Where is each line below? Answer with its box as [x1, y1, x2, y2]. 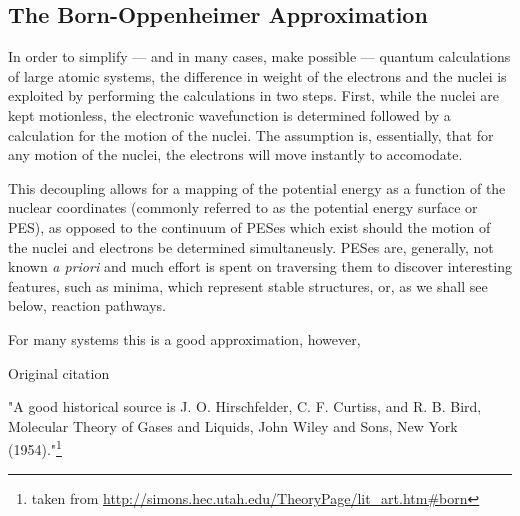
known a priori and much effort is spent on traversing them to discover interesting [8, 256, 512, 277]
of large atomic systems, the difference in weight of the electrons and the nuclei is [8, 65, 507, 86]
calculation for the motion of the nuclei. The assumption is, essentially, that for [8, 124, 494, 145]
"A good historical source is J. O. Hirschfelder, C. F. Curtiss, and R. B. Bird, [8, 396, 482, 417]
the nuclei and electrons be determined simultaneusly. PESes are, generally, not [8, 236, 494, 257]
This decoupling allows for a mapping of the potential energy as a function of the [8, 177, 506, 198]
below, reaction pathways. [8, 295, 167, 316]
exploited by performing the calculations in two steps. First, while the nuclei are [8, 85, 500, 106]
